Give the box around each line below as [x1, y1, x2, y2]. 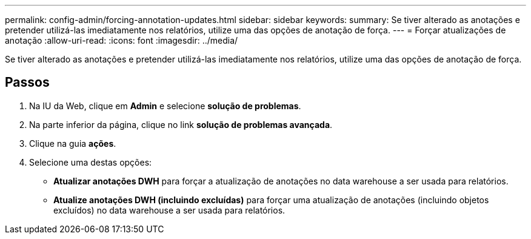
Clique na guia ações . [29, 138, 116, 149]
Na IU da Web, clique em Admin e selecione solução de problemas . [29, 100, 301, 111]
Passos [5, 75, 50, 90]
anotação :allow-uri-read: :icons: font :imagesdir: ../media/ [5, 35, 238, 45]
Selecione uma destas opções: [29, 157, 152, 167]
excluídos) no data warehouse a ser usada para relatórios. [53, 204, 286, 215]
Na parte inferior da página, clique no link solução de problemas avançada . [29, 119, 333, 130]
